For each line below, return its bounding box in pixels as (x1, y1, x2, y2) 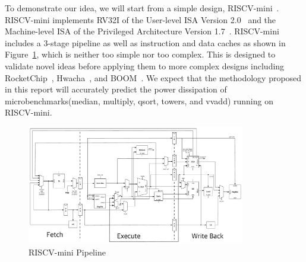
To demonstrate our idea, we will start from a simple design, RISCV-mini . (5, 2, 279, 14)
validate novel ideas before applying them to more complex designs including (5, 59, 285, 72)
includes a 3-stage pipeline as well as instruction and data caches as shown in (5, 36, 286, 49)
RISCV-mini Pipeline (29, 245, 106, 258)
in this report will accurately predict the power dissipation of (5, 83, 227, 95)
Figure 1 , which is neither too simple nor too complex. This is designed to (5, 48, 276, 60)
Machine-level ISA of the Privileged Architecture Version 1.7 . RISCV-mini (5, 25, 279, 37)
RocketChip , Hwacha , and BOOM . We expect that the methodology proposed (5, 71, 302, 84)
